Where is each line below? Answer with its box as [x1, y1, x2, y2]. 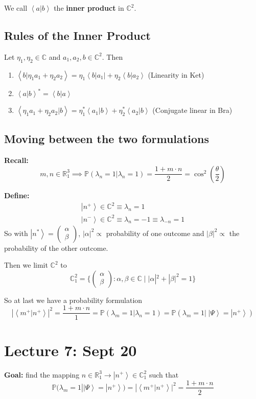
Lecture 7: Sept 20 [4, 339, 137, 360]
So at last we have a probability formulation [4, 294, 143, 305]
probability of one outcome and [106, 227, 204, 238]
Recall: [4, 155, 29, 166]
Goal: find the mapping [4, 369, 80, 380]
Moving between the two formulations [4, 131, 209, 147]
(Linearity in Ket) [148, 69, 204, 80]
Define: [4, 190, 30, 200]
